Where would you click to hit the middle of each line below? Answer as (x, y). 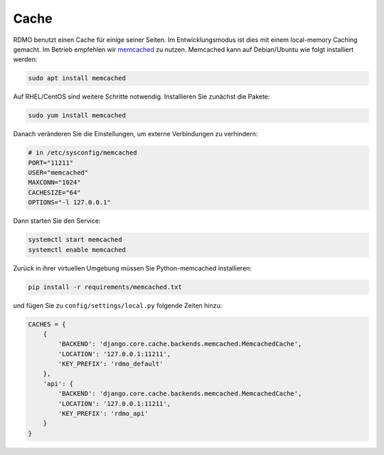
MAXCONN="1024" (54, 182)
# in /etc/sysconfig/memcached (83, 153)
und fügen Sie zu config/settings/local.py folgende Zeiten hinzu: (118, 305)
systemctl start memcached (75, 240)
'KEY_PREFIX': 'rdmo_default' (111, 364)
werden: (25, 60)
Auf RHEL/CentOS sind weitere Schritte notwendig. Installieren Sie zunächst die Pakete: (142, 97)
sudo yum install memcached (77, 116)
